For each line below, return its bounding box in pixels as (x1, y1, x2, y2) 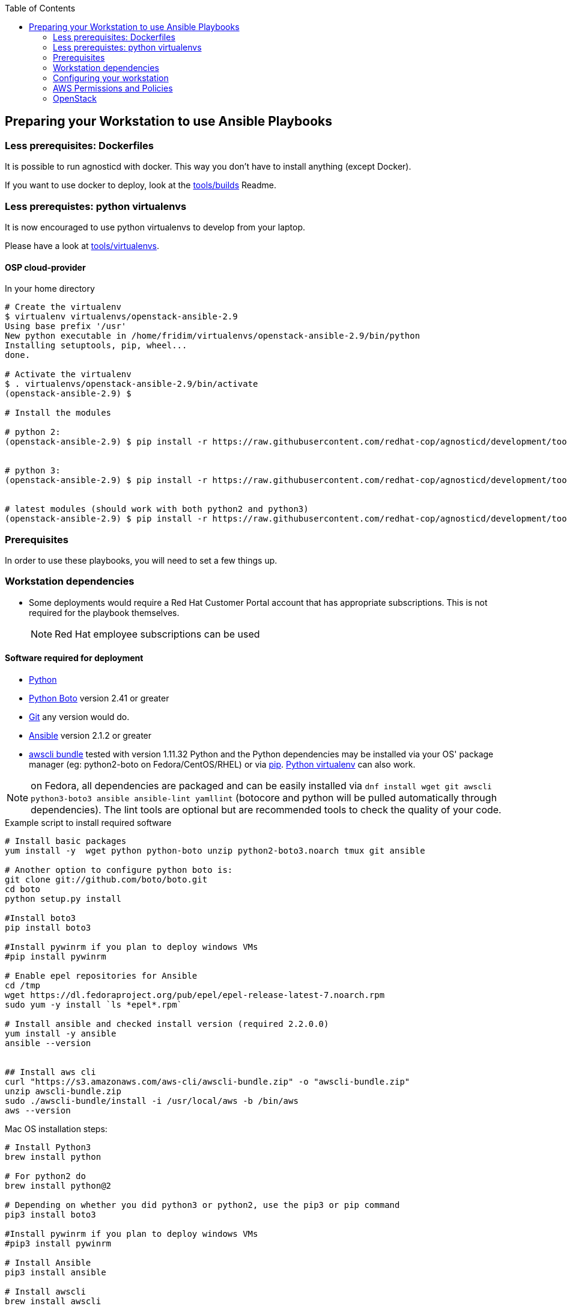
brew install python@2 (5, 1180, 112, 1190)
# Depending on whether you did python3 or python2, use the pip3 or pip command (5, 1200, 400, 1210)
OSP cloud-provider (5, 262, 86, 273)
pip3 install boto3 (5, 1209, 96, 1219)
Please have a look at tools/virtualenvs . (5, 240, 160, 251)
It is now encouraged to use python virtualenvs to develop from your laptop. (5, 221, 306, 232)
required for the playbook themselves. (29, 607, 180, 618)
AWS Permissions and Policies (53, 83, 173, 93)
